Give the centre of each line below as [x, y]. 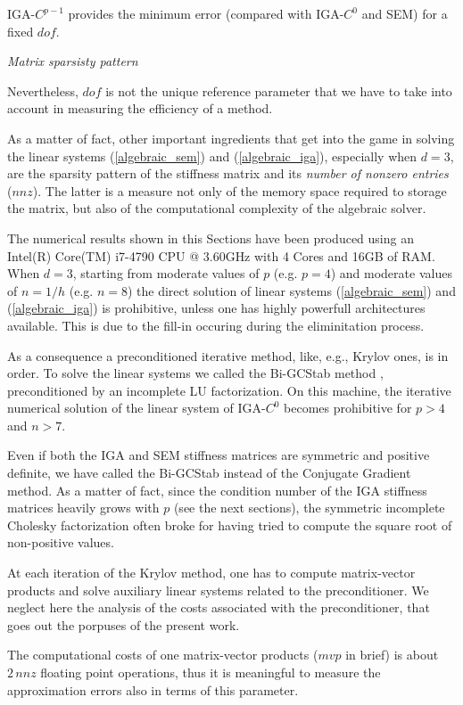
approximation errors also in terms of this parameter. [153, 689]
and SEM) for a [405, 13]
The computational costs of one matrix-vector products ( [163, 655]
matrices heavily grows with [83, 508]
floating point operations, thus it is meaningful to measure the [211, 672]
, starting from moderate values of [166, 273]
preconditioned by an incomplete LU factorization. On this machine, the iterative [229, 390]
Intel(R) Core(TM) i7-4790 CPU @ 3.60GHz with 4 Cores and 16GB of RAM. [221, 255]
